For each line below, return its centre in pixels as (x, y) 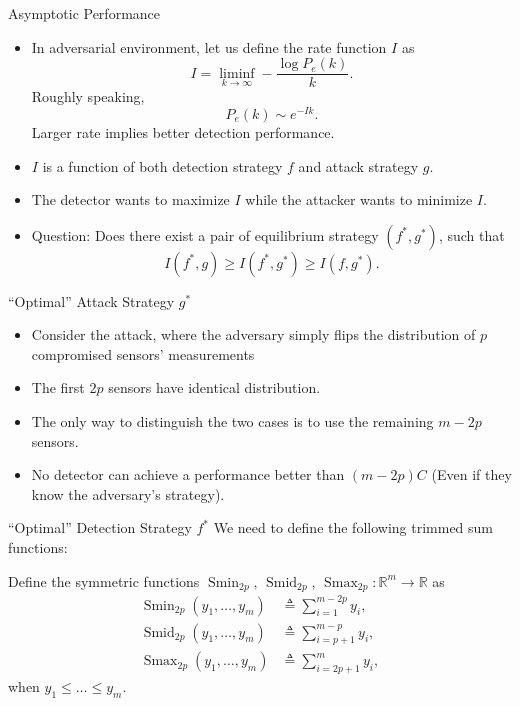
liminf (237, 73)
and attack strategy (358, 165)
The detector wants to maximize (130, 199)
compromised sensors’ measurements (143, 353)
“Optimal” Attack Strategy (91, 300)
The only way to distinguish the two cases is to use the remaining (232, 421)
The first (58, 387)
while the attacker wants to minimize (359, 199)
